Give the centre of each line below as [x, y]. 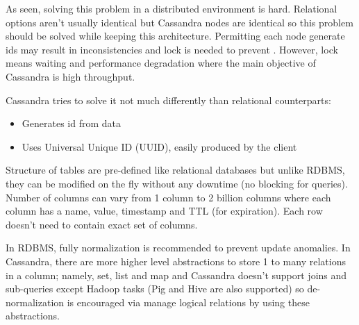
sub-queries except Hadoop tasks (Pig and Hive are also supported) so [155, 289]
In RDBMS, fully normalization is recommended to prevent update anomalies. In [178, 248]
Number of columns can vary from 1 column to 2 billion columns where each [168, 197]
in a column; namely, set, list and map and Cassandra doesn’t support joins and [176, 275]
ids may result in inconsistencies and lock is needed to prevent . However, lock [172, 49]
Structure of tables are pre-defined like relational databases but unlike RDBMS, [175, 170]
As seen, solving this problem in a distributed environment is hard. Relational [172, 8]
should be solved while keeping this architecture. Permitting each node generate [175, 36]
